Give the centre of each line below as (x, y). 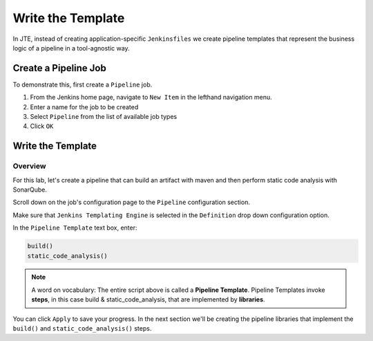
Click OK (42, 126)
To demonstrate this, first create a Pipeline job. (83, 84)
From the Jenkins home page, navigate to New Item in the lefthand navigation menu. (151, 98)
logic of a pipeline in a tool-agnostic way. (71, 48)
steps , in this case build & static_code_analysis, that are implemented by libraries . (148, 299)
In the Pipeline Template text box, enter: (75, 228)
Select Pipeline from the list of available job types (104, 117)
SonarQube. (30, 190)
